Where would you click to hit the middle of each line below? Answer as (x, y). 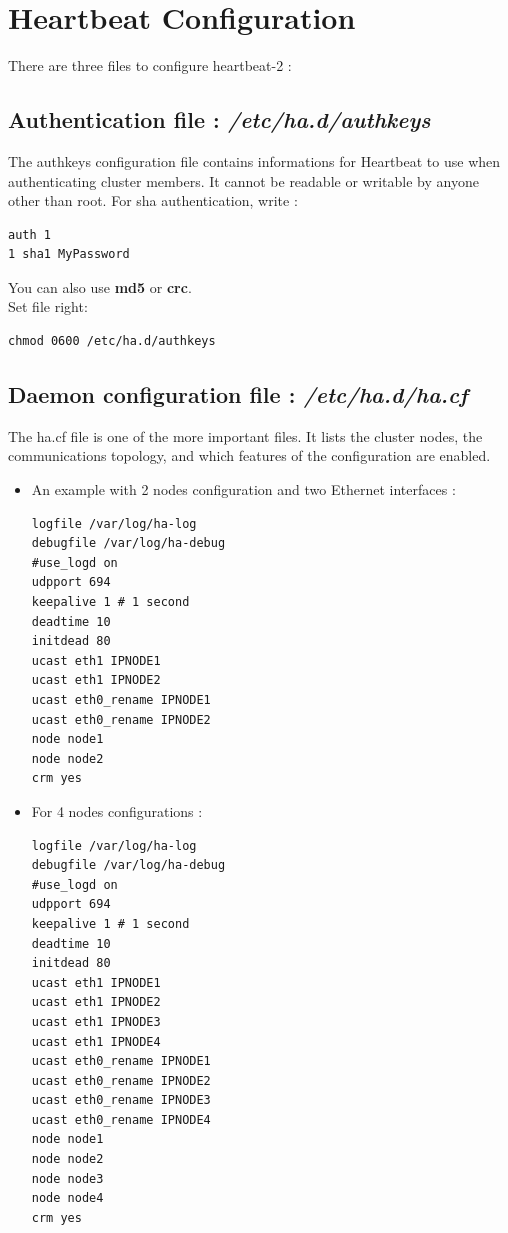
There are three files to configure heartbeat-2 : (150, 65)
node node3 (67, 1178)
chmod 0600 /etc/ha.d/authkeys (112, 341)
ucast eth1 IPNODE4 (96, 1041)
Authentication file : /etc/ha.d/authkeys (219, 119)
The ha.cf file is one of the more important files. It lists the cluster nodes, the (245, 435)
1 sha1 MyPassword (69, 254)
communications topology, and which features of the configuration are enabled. (249, 455)
